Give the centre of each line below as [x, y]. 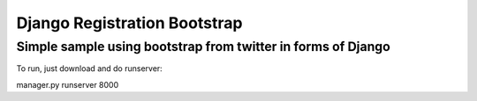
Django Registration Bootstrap [129, 23]
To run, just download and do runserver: [89, 69]
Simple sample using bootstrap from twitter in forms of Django [203, 47]
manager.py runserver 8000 [68, 84]
